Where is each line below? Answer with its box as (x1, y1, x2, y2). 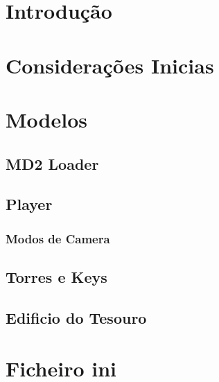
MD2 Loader (6, 153, 99, 174)
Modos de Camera (6, 229, 110, 247)
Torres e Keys (6, 266, 107, 287)
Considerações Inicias (6, 51, 214, 79)
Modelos (6, 105, 87, 133)
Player (6, 193, 53, 215)
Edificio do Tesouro (6, 306, 147, 328)
